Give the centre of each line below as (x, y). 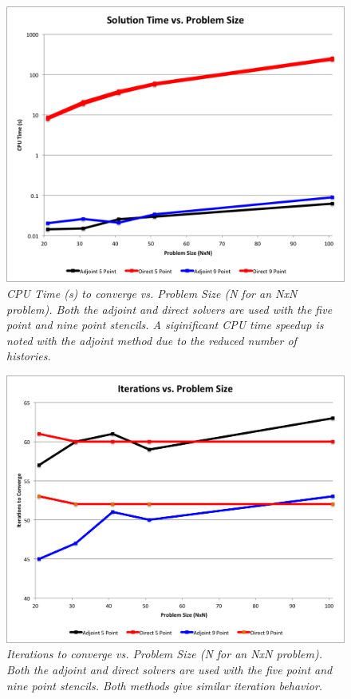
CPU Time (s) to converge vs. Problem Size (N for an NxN (152, 293)
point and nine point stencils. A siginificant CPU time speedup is (165, 325)
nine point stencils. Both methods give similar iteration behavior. (165, 685)
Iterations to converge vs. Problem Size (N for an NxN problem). (164, 654)
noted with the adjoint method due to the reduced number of (152, 340)
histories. (29, 356)
